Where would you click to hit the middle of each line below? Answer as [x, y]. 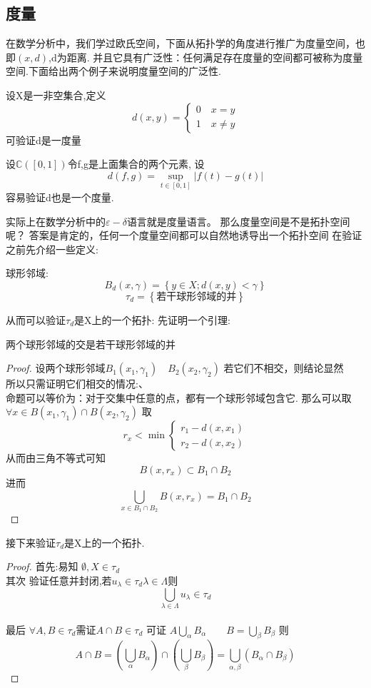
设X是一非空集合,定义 [56, 95]
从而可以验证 [36, 319]
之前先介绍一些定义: [52, 249]
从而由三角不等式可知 [56, 458]
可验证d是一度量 [44, 140]
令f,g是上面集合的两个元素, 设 [136, 164]
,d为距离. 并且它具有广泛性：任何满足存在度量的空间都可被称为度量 [206, 57]
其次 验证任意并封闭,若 [59, 581]
